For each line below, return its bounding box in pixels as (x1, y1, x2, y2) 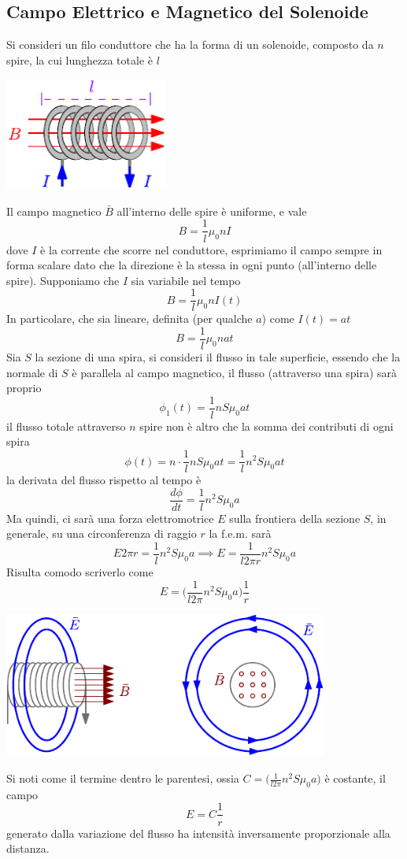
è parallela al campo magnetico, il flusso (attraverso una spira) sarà (72, 364, 398, 380)
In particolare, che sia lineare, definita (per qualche (6, 310, 253, 327)
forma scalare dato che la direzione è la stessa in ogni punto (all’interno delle (6, 257, 377, 273)
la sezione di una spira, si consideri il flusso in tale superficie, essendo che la (35, 349, 401, 365)
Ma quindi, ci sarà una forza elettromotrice (6, 509, 214, 526)
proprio (6, 380, 42, 396)
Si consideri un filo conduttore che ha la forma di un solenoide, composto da (6, 36, 374, 53)
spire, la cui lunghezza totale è (6, 51, 153, 68)
